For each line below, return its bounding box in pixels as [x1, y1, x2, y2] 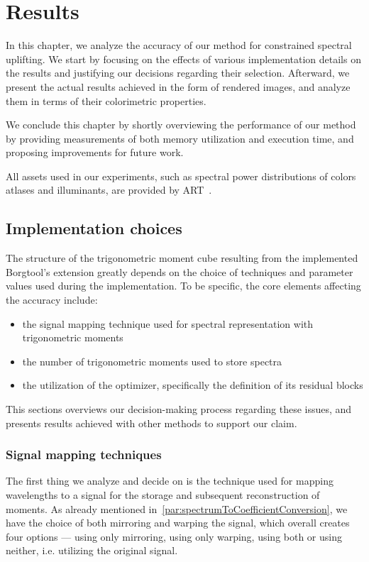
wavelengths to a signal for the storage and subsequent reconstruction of [6, 487, 320, 502]
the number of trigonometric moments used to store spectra [22, 353, 282, 368]
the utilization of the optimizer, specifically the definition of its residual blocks [22, 378, 363, 392]
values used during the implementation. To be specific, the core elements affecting [6, 278, 361, 293]
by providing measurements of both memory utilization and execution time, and [6, 131, 354, 145]
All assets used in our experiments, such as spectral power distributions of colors [6, 168, 356, 183]
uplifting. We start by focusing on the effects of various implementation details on [6, 51, 361, 66]
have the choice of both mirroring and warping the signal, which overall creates [6, 515, 350, 530]
